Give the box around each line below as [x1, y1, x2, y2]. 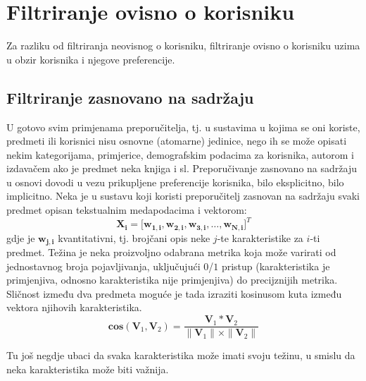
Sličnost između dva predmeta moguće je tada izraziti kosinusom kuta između [6, 286, 342, 301]
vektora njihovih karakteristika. [6, 300, 142, 315]
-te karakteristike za [217, 230, 303, 245]
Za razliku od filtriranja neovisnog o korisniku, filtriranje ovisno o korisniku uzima [6, 38, 360, 53]
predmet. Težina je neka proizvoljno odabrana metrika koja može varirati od [6, 245, 336, 260]
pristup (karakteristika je [221, 258, 330, 273]
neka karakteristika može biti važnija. [6, 361, 169, 376]
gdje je [6, 230, 35, 245]
